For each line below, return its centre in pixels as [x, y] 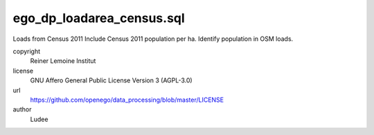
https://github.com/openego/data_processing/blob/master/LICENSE [127, 100]
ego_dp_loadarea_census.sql [99, 18]
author [22, 109]
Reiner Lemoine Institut [63, 61]
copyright [27, 51]
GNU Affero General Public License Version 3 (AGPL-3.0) [112, 80]
